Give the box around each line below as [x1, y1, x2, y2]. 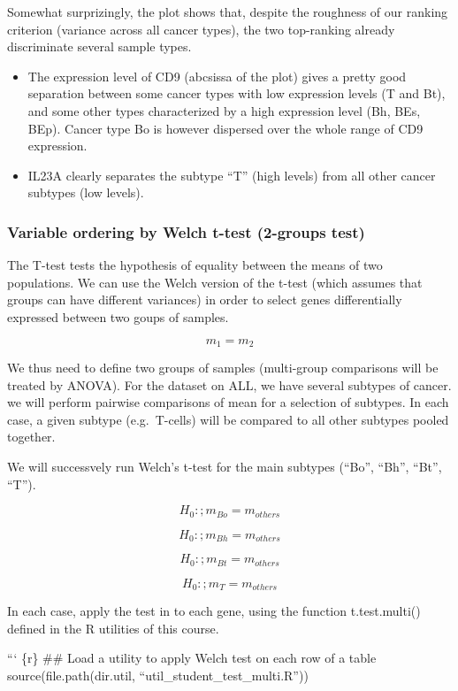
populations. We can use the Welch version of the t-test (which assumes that [7, 273, 423, 291]
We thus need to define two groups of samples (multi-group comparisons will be [7, 357, 439, 376]
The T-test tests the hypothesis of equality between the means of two [7, 256, 383, 274]
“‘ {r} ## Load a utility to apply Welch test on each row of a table [7, 649, 377, 667]
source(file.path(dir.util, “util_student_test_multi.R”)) [7, 665, 309, 684]
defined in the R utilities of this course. [7, 618, 219, 637]
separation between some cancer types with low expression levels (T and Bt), [27, 84, 446, 103]
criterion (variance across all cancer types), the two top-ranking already [7, 19, 395, 38]
